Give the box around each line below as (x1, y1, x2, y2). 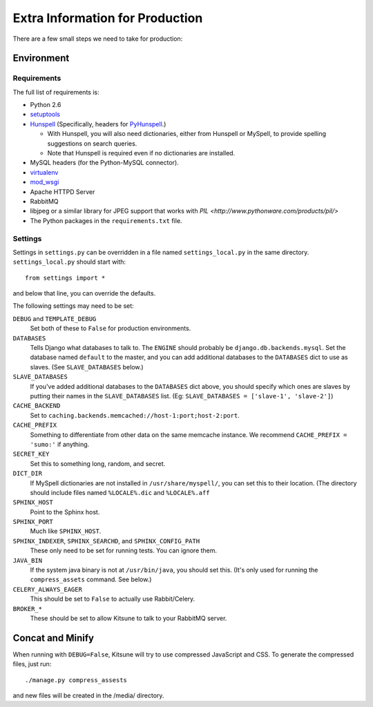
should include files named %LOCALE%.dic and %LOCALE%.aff (30, 488, 210, 496)
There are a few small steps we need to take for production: (12, 35, 183, 43)
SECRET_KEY (12, 450, 50, 458)
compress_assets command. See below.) (30, 575, 152, 583)
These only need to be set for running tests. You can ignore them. (30, 546, 218, 555)
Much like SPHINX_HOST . (30, 527, 102, 535)
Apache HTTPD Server (30, 187, 95, 196)
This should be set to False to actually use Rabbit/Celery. (30, 594, 195, 603)
